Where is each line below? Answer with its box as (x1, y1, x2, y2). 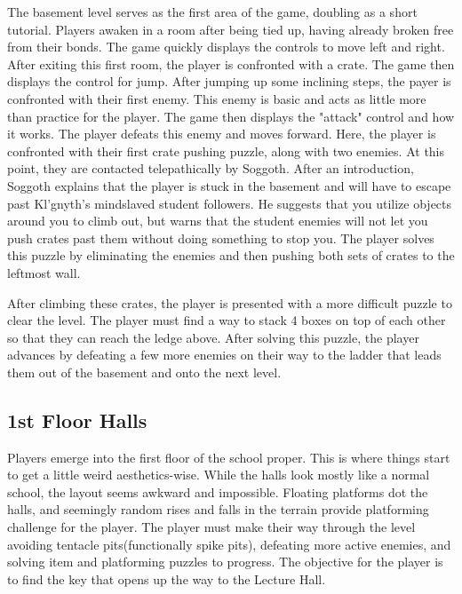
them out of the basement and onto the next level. (7, 362, 282, 381)
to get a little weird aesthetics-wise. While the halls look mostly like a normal (7, 465, 430, 484)
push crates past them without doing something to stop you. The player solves (7, 228, 434, 247)
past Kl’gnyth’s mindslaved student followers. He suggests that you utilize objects (7, 194, 452, 212)
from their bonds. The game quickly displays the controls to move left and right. (7, 37, 445, 56)
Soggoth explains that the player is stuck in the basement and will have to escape (7, 176, 451, 194)
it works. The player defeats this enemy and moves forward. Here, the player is (7, 124, 436, 143)
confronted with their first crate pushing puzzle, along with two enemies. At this (7, 141, 445, 160)
